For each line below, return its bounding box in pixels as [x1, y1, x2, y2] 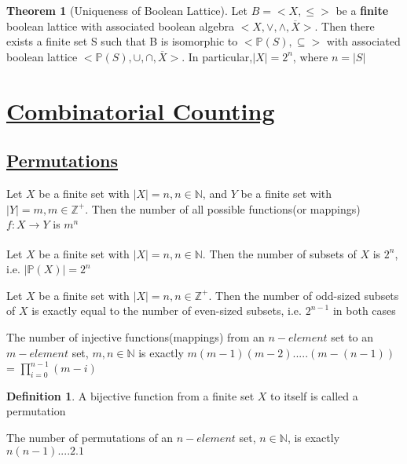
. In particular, [181, 48, 253, 64]
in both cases [332, 302, 396, 319]
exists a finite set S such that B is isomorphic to [6, 33, 238, 49]
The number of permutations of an [6, 429, 174, 446]
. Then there [314, 17, 375, 34]
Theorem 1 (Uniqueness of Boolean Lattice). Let [6, 2, 247, 18]
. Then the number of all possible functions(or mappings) [85, 200, 361, 217]
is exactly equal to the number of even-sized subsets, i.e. [31, 302, 302, 319]
